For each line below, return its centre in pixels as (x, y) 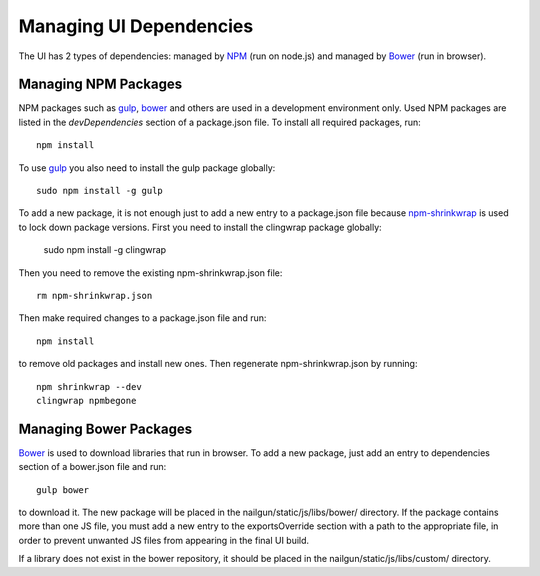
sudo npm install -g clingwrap (105, 250)
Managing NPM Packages (100, 84)
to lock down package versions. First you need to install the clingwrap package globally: (200, 227)
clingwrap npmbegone (86, 400)
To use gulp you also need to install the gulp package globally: (147, 167)
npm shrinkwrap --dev (89, 386)
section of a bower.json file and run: (92, 467)
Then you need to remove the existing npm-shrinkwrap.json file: (150, 272)
